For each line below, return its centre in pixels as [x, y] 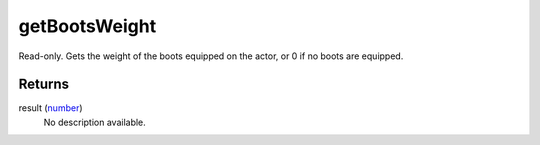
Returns [44, 84]
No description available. [95, 122]
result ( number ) [51, 108]
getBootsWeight [87, 26]
